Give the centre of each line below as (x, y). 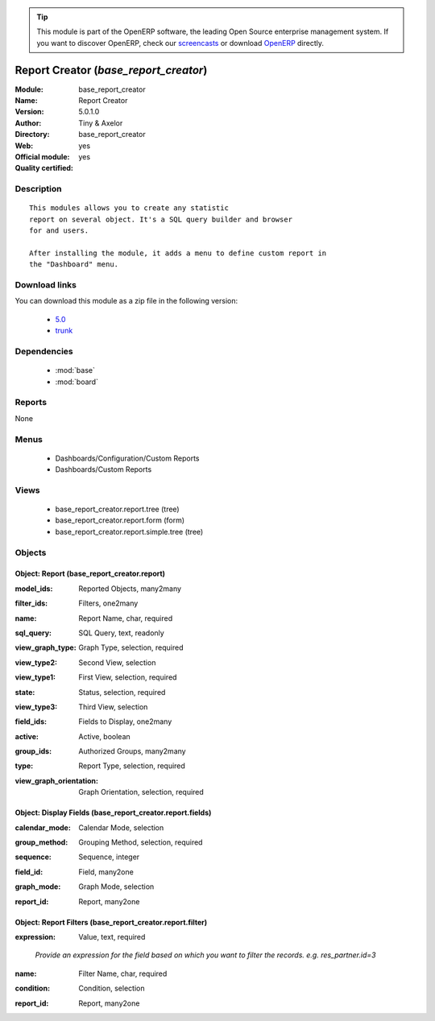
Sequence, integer (109, 857)
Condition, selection (112, 988)
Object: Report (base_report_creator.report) (90, 574)
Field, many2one (106, 872)
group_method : (41, 842)
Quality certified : (44, 168)
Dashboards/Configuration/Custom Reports (127, 458)
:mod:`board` (77, 382)
